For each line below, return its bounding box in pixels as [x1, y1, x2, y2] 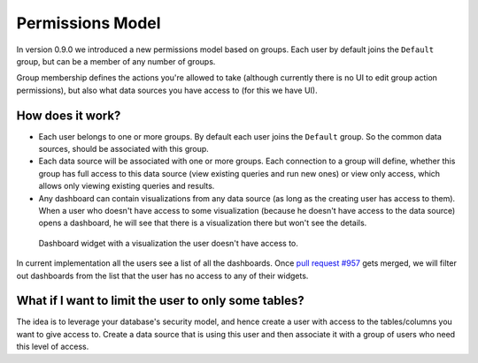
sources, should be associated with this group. [38, 144, 210, 155]
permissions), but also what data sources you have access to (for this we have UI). [16, 85, 318, 95]
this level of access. [16, 341, 89, 352]
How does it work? [16, 108, 121, 123]
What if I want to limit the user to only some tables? [16, 293, 305, 308]
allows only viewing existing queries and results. [38, 181, 215, 192]
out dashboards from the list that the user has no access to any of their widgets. [16, 270, 309, 281]
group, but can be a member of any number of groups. [16, 56, 216, 66]
